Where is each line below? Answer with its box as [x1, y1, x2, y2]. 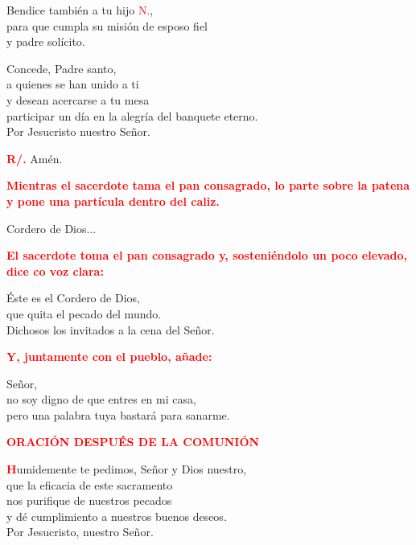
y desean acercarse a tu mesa [6, 91, 150, 108]
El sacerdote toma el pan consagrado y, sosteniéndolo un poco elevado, [6, 247, 407, 264]
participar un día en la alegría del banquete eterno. [6, 107, 258, 124]
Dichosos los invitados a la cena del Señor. [6, 321, 215, 338]
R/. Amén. [6, 150, 63, 166]
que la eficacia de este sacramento [6, 476, 173, 493]
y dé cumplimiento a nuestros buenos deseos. [6, 507, 227, 524]
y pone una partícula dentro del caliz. [6, 192, 220, 209]
